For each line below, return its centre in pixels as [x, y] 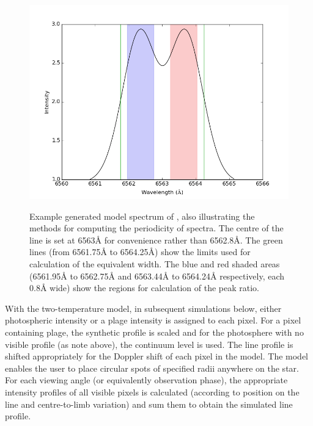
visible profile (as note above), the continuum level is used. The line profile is [149, 344]
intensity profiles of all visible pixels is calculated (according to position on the [152, 392]
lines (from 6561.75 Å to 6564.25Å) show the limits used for [140, 252]
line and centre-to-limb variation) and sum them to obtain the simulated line [149, 404]
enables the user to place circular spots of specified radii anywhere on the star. [152, 368]
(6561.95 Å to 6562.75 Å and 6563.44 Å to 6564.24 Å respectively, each [157, 276]
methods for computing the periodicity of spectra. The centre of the [156, 228]
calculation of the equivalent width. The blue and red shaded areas [155, 263]
